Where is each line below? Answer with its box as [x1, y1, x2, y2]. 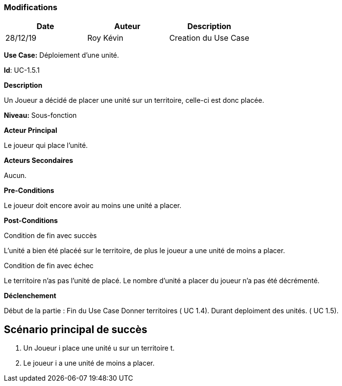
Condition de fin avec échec [4, 261, 94, 270]
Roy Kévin [87, 33, 124, 43]
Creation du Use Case [169, 33, 249, 43]
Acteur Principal [4, 126, 57, 135]
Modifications [4, 2, 58, 12]
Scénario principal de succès [4, 323, 147, 336]
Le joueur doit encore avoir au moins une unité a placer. [4, 201, 181, 210]
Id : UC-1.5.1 [4, 66, 40, 75]
